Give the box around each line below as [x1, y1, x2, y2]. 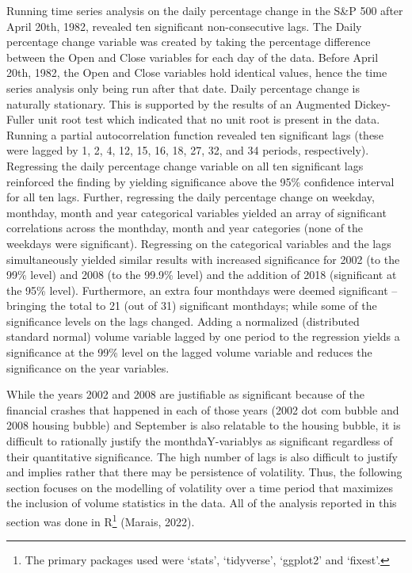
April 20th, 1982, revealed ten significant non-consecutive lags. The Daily [6, 17, 362, 34]
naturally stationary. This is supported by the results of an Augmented [6, 95, 351, 112]
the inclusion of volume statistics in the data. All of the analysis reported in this [6, 495, 397, 511]
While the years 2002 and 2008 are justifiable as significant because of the [6, 386, 364, 403]
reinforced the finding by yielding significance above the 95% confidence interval [6, 173, 395, 189]
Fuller [6, 111, 35, 128]
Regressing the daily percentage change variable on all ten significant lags [6, 157, 364, 174]
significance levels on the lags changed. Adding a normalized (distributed [6, 312, 360, 329]
